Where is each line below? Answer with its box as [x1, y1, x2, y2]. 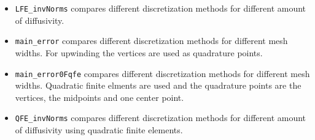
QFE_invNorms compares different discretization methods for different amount [15, 111, 306, 124]
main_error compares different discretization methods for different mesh [15, 34, 288, 47]
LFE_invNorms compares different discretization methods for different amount [15, 2, 306, 14]
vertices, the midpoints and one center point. [15, 90, 184, 103]
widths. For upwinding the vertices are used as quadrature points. [15, 46, 263, 59]
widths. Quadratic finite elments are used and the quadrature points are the [15, 79, 301, 92]
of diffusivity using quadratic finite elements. [15, 123, 183, 136]
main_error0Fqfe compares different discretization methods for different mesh [15, 67, 310, 79]
